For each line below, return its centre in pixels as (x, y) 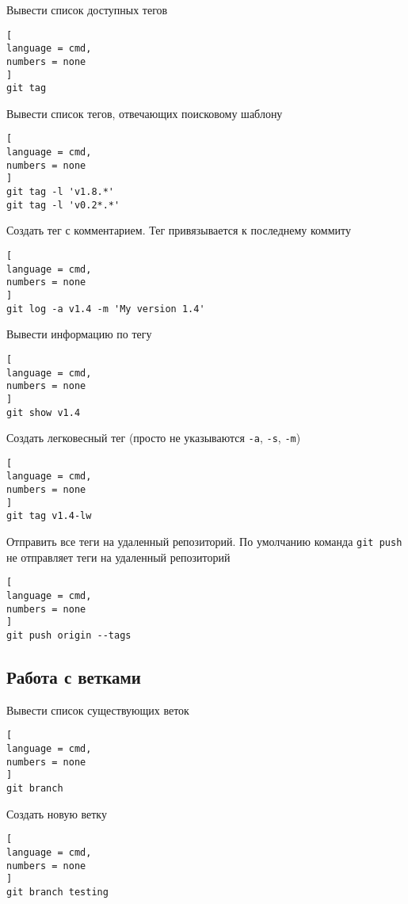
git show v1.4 (44, 412)
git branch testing (57, 892)
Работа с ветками (74, 677)
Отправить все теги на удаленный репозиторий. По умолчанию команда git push (204, 542)
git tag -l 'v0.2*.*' (63, 205)
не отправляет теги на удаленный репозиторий (118, 557)
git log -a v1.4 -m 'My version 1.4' (106, 309)
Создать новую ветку (57, 813)
